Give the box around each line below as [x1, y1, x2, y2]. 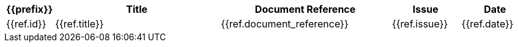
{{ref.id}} [6, 18, 46, 30]
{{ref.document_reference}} [221, 18, 349, 30]
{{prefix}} [6, 3, 53, 15]
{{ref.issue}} [391, 18, 448, 30]
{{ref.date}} [461, 18, 514, 30]
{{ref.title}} [55, 18, 104, 30]
